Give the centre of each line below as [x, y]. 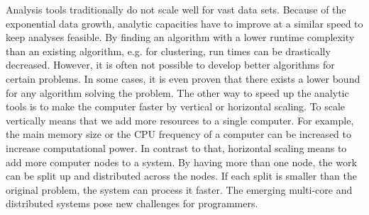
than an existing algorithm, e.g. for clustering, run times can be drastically [168, 51]
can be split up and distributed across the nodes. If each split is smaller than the [182, 176]
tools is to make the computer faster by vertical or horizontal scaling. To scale [176, 106]
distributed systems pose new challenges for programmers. [132, 203]
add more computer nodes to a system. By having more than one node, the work [181, 162]
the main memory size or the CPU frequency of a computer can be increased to [178, 134]
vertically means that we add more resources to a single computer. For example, [180, 120]
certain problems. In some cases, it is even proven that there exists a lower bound [183, 78]
